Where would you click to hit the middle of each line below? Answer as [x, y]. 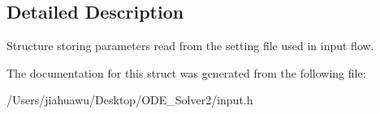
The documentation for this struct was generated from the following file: [186, 72]
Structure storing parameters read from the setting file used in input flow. [190, 46]
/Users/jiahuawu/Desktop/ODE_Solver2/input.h [130, 100]
